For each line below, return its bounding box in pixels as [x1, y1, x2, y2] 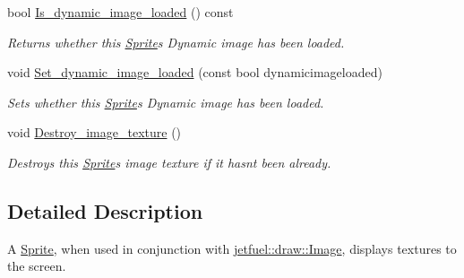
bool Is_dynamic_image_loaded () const [7, 3, 234, 21]
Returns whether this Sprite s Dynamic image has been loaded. [7, 32, 345, 51]
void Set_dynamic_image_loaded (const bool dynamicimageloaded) [7, 63, 382, 82]
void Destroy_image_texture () [7, 123, 182, 142]
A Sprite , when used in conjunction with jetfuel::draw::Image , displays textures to [7, 239, 457, 257]
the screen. [7, 256, 66, 275]
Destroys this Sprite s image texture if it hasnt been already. [7, 152, 331, 171]
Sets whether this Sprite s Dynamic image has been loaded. [7, 92, 324, 111]
